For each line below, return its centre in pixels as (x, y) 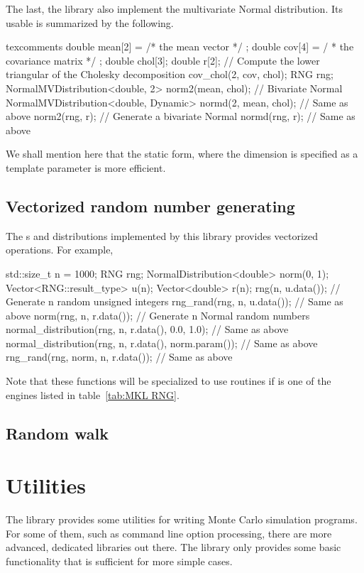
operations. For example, (60, 250)
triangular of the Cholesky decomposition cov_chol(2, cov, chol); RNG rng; (170, 74)
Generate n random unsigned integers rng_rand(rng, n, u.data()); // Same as (175, 301)
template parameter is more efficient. (86, 167)
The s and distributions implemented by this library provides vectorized (162, 235)
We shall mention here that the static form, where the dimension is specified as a (182, 154)
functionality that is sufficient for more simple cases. (119, 561)
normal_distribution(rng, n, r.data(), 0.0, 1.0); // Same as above (147, 329)
